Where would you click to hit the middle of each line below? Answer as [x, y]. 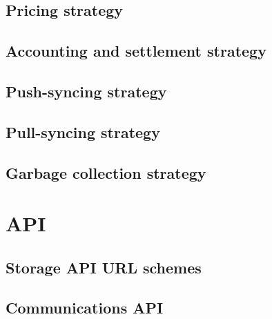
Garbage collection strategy [106, 172]
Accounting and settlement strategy [136, 51]
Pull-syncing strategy [83, 132]
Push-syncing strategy [86, 91]
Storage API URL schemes [104, 267]
